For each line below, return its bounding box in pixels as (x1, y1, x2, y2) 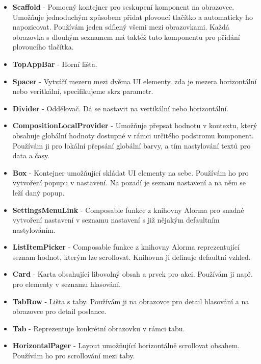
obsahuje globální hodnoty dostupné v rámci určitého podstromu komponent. (12, 130, 254, 140)
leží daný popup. (12, 187, 65, 198)
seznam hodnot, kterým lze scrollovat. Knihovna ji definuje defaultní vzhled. (12, 251, 251, 262)
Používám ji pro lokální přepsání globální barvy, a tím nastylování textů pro (12, 140, 251, 151)
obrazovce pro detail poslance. (12, 306, 107, 317)
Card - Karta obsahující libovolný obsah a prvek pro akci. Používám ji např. (12, 269, 253, 279)
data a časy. (12, 150, 50, 161)
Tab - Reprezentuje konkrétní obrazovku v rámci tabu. (12, 323, 185, 333)
